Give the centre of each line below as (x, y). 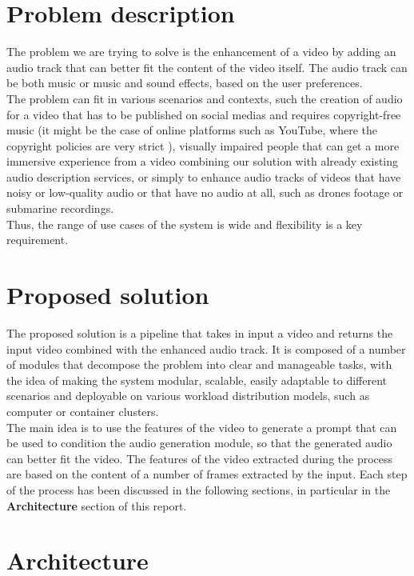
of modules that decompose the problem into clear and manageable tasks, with (199, 364)
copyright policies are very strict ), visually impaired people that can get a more (203, 145)
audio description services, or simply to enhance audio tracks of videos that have (204, 176)
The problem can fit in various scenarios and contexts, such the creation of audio (205, 98)
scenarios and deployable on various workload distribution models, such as (188, 396)
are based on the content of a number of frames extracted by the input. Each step (207, 474)
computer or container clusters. (83, 411)
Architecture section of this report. (97, 505)
